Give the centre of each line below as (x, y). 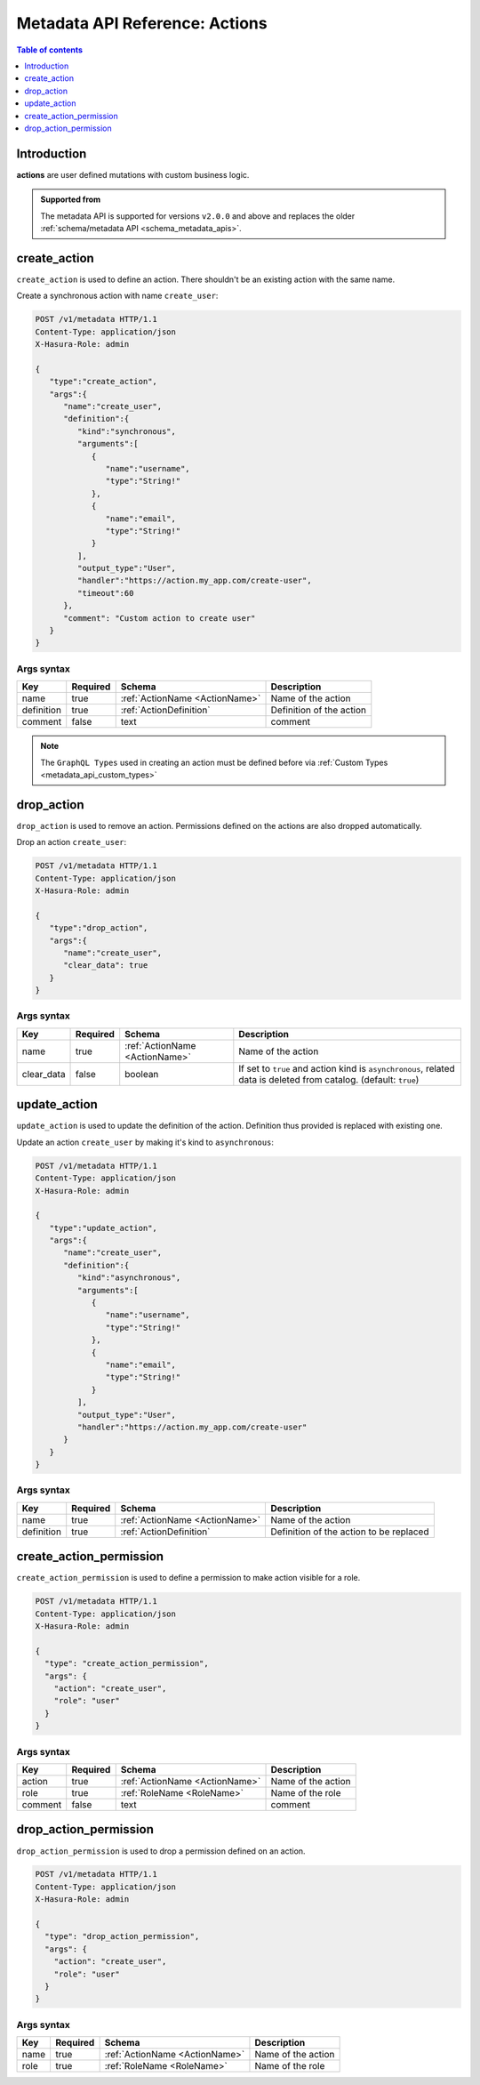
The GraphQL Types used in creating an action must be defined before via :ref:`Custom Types (214, 762)
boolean (142, 1074)
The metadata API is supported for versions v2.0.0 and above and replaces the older (198, 216)
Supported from (71, 199)
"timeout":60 (105, 593)
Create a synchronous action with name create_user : (117, 296)
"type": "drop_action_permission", (122, 1936)
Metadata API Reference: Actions (142, 23)
